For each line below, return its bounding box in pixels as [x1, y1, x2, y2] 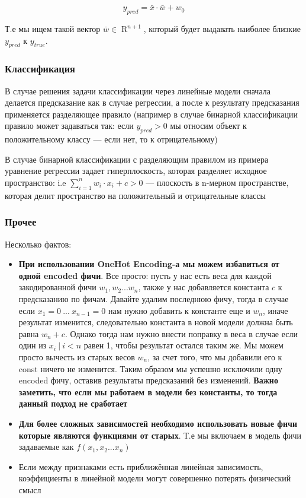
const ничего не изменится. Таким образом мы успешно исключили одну [18, 362, 282, 375]
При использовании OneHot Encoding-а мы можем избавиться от [18, 258, 279, 270]
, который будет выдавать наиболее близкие [143, 23, 301, 35]
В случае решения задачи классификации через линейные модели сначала [5, 84, 270, 97]
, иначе [263, 304, 288, 316]
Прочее [5, 214, 37, 229]
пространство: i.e [5, 176, 66, 188]
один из [18, 339, 47, 351]
